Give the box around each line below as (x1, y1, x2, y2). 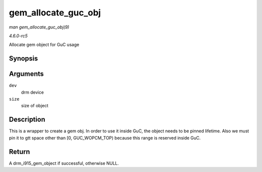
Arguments (9, 70, 44, 78)
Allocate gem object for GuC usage (9, 42, 80, 48)
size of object (21, 103, 49, 109)
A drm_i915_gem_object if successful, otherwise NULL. (9, 160, 119, 166)
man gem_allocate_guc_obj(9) (9, 24, 70, 30)
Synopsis (9, 55, 38, 63)
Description (9, 115, 46, 124)
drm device (21, 89, 44, 95)
